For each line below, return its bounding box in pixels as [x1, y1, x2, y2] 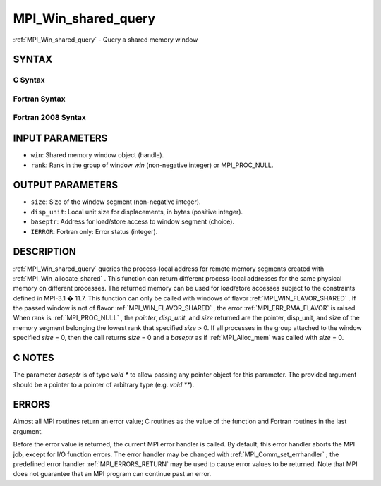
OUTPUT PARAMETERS [13, 179, 119, 191]
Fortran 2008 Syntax [13, 113, 86, 123]
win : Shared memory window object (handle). [30, 151, 164, 159]
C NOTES [13, 352, 54, 364]
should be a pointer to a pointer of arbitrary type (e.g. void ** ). [13, 380, 195, 389]
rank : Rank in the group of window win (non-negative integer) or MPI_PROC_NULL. [30, 161, 274, 169]
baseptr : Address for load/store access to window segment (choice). [30, 217, 235, 226]
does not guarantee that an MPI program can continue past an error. [13, 470, 212, 478]
